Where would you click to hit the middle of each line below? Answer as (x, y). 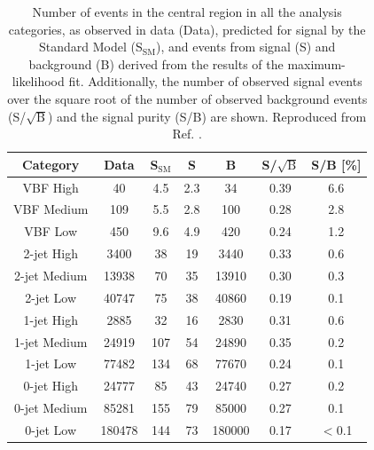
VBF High (51, 187)
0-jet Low (51, 429)
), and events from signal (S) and (245, 47)
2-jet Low (51, 297)
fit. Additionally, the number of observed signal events (215, 81)
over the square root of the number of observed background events (187, 98)
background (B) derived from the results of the (156, 63)
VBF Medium (51, 209)
